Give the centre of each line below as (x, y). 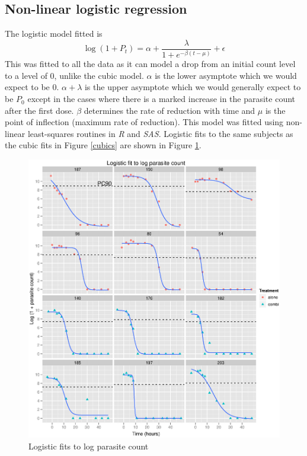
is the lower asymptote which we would (226, 75)
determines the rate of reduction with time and (170, 110)
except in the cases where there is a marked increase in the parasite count (162, 99)
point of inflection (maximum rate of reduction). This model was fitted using (144, 122)
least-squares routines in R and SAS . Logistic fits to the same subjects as (160, 133)
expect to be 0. (32, 87)
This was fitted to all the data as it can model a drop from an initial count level (150, 64)
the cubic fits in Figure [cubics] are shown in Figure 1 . (103, 145)
